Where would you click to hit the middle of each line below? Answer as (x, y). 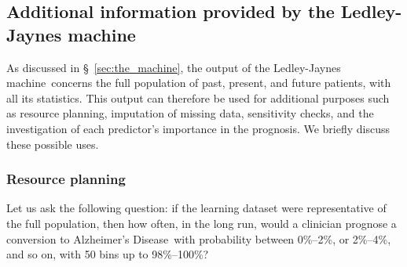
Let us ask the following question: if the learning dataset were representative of (196, 208)
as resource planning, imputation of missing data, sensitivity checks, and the (190, 113)
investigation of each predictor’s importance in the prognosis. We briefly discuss (198, 128)
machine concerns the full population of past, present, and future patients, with (199, 83)
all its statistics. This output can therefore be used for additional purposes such (198, 97)
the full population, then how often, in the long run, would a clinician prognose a (202, 223)
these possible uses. (53, 144)
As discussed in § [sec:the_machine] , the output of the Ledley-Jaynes (174, 67)
